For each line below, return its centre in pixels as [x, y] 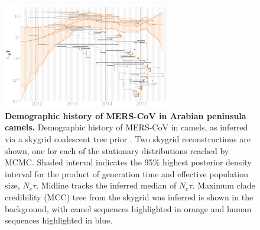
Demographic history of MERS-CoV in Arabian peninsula [126, 115]
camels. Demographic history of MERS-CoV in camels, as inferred [126, 127]
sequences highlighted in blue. [59, 220]
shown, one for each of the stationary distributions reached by [117, 150]
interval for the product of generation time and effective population [127, 173]
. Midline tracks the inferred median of [106, 185]
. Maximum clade [224, 185]
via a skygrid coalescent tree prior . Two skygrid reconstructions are [128, 139]
